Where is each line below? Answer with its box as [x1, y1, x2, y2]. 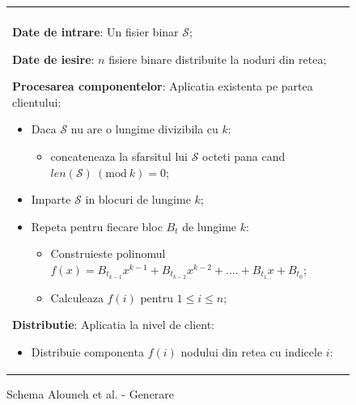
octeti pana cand [202, 147, 286, 164]
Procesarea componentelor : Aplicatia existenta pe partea [12, 78, 313, 95]
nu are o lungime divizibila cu [70, 120, 218, 137]
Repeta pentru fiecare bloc [31, 217, 163, 234]
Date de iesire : [12, 50, 95, 67]
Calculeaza [50, 289, 104, 306]
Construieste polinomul [50, 245, 166, 262]
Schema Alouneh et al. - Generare [6, 386, 175, 403]
